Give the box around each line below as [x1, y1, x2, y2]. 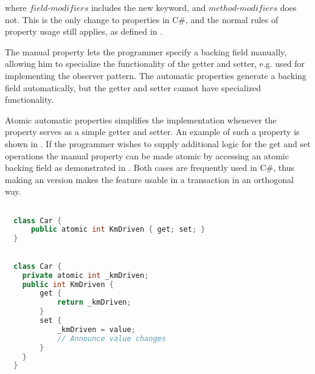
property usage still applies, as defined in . [5, 25, 163, 38]
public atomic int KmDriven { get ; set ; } [30, 225, 206, 234]
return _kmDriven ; [57, 298, 131, 307]
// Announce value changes [57, 334, 166, 343]
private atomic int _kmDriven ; [22, 271, 149, 280]
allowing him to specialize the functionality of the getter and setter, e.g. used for [5, 57, 305, 70]
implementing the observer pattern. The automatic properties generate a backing [5, 69, 306, 81]
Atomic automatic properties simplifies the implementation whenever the [5, 113, 277, 126]
